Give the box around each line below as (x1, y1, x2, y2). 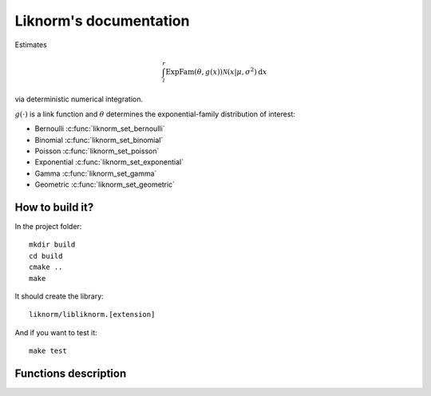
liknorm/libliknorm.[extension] (29, 310, 156, 319)
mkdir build (29, 240, 76, 249)
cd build (29, 251, 63, 260)
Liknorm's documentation (14, 12, 190, 30)
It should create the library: (14, 291, 104, 301)
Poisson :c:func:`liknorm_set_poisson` (34, 146, 160, 156)
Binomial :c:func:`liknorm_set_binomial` (34, 135, 164, 145)
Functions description (14, 367, 127, 381)
